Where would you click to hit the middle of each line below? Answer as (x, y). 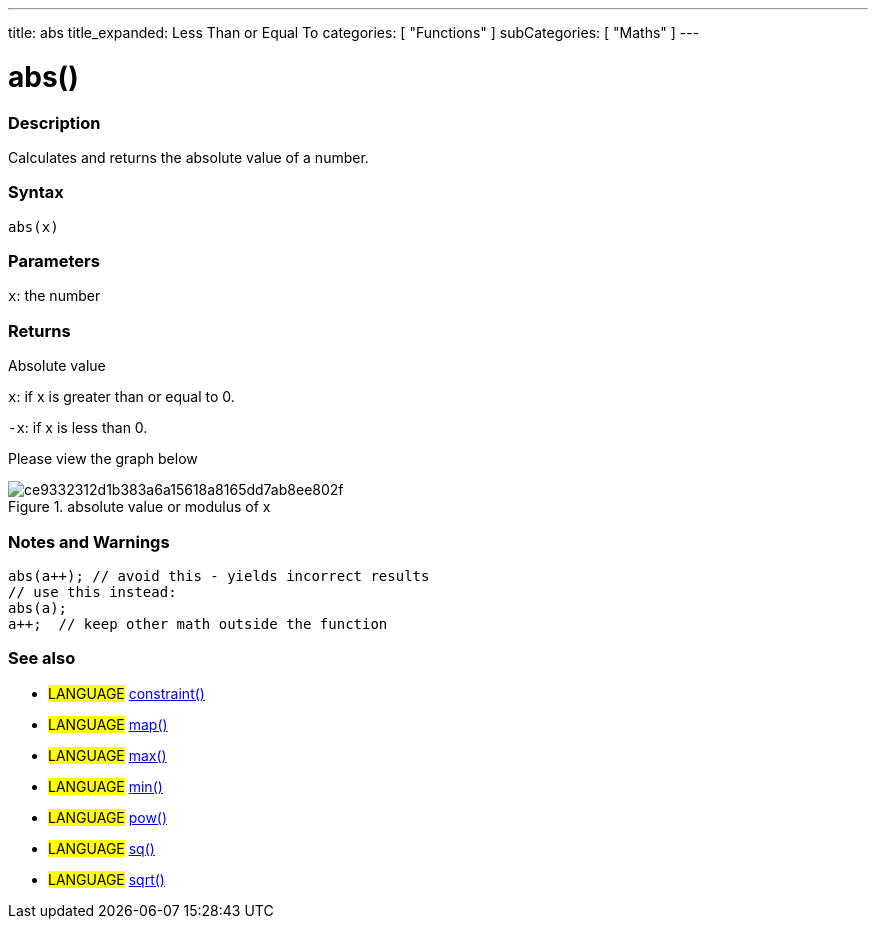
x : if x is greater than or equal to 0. (121, 397)
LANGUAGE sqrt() (106, 879)
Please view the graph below (103, 459)
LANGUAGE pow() (108, 817)
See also (42, 658)
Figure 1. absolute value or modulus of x (139, 507)
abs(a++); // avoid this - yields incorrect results (219, 575)
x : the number (54, 296)
